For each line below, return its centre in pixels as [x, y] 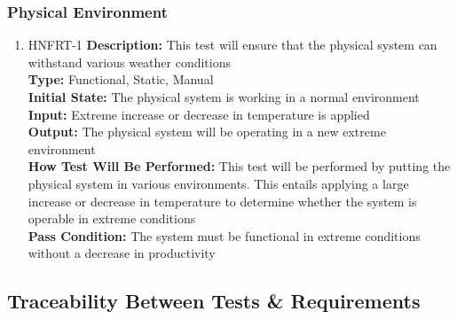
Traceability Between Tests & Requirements [214, 301]
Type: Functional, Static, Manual [121, 79]
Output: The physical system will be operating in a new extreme [207, 132]
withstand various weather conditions [130, 62]
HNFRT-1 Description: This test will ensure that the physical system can [232, 45]
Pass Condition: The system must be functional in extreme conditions [224, 235]
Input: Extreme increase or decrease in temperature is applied [199, 114]
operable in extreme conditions [112, 218]
